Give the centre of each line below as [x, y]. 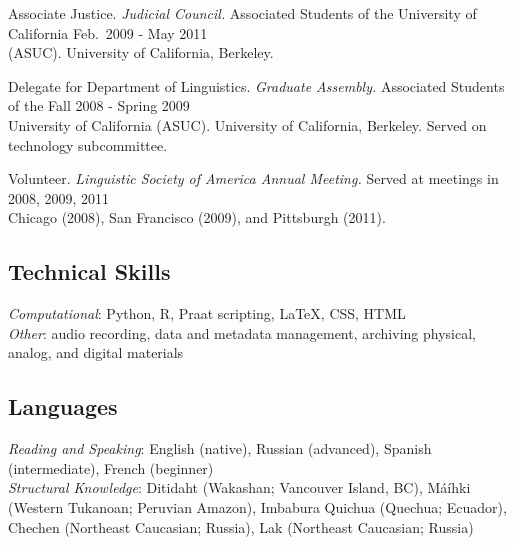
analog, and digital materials [96, 352]
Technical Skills [89, 271]
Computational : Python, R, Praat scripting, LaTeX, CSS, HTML [207, 313]
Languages [63, 406]
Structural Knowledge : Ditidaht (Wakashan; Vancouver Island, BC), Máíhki [239, 487]
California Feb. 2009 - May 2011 [108, 32]
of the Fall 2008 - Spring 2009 [99, 105]
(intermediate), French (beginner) [111, 467]
